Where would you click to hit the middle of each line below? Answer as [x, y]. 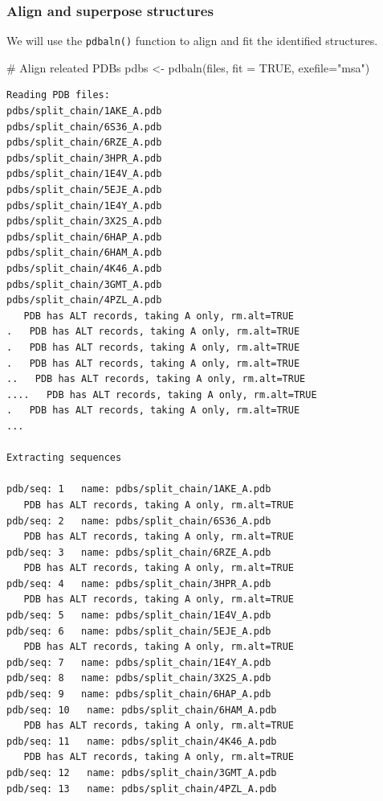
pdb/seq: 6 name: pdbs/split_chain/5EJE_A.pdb [139, 631]
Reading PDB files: [58, 95]
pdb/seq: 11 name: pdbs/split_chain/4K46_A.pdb [142, 741]
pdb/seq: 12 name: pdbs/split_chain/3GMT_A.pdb [142, 773]
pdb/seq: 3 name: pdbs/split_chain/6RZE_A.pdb [139, 552]
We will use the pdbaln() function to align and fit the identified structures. [192, 41]
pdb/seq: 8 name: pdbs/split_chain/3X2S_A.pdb [139, 678]
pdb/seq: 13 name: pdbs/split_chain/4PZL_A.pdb [142, 789]
